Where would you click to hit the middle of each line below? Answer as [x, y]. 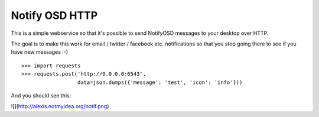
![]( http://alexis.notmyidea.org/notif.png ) [60, 106]
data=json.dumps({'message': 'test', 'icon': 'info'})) [160, 82]
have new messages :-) [39, 52]
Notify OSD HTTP [54, 15]
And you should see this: [41, 95]
